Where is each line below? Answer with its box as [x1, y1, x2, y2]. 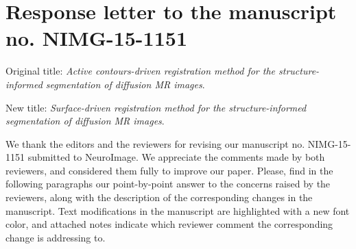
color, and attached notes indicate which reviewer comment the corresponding [5, 217, 333, 231]
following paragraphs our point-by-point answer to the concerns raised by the [5, 176, 331, 191]
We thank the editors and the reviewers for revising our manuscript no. [5, 136, 305, 150]
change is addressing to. [5, 230, 106, 244]
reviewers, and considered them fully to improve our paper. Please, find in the [5, 163, 333, 177]
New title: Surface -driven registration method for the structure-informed [5, 100, 307, 114]
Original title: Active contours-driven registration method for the [5, 64, 276, 78]
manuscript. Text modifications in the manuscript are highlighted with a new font [5, 203, 350, 218]
